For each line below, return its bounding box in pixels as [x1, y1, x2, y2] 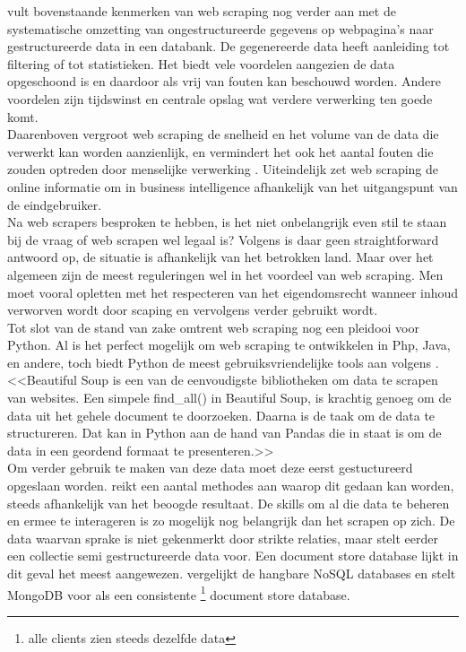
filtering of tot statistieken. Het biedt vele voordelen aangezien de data [7, 54, 395, 73]
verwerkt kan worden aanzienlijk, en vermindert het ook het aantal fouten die [7, 142, 434, 161]
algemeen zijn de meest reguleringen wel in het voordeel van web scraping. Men [7, 265, 444, 283]
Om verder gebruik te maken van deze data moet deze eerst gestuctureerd [7, 458, 413, 477]
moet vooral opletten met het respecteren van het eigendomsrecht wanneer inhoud [7, 283, 459, 301]
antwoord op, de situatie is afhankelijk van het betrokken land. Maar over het [7, 248, 434, 266]
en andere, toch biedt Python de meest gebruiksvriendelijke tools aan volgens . [7, 352, 439, 371]
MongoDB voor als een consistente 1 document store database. [7, 582, 350, 604]
